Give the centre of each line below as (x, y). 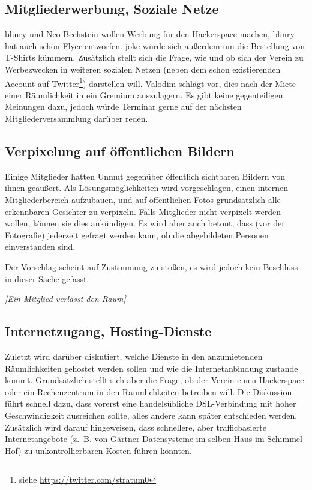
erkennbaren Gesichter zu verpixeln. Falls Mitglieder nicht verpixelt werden (143, 211)
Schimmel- (286, 439)
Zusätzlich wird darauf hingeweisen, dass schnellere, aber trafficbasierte (136, 427)
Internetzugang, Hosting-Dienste (108, 331)
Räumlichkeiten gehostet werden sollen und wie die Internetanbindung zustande (151, 368)
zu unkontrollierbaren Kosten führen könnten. (108, 450)
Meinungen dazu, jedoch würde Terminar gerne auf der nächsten (123, 107)
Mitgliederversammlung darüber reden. (76, 119)
